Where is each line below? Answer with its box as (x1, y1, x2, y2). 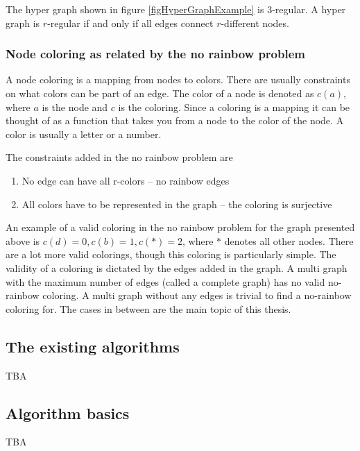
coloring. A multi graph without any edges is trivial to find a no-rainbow (42, 288, 352, 303)
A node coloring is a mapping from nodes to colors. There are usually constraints (6, 72, 350, 87)
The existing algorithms (6, 335, 180, 357)
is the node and (42, 99, 108, 114)
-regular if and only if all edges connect (47, 15, 214, 30)
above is (6, 233, 40, 248)
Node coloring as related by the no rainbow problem (6, 45, 305, 62)
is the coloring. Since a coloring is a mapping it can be (118, 99, 350, 114)
